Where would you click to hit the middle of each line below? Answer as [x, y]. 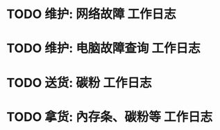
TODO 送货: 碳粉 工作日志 [79, 83]
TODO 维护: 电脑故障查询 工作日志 [103, 48]
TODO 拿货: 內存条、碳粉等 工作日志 [110, 117]
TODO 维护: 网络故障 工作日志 [91, 14]
